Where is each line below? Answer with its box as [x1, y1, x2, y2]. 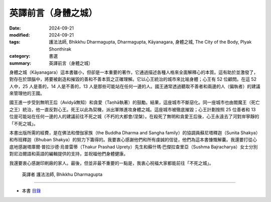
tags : [9, 39, 21, 45]
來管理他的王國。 [9, 90, 45, 96]
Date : [9, 25, 21, 31]
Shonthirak [49, 46, 71, 52]
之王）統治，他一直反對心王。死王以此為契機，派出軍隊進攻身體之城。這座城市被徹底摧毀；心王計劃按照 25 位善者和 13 [9, 106, 256, 112]
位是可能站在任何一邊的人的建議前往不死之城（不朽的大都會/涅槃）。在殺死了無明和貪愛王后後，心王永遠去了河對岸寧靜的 [9, 113, 259, 120]
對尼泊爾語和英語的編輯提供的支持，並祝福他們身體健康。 [9, 151, 128, 157]
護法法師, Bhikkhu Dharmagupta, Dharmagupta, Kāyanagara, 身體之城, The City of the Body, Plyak [49, 39, 252, 45]
